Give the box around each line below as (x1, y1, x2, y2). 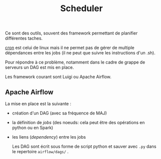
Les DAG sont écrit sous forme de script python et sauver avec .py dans (12, 143, 157, 149)
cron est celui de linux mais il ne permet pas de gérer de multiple (5, 45, 135, 51)
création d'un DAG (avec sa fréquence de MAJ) (12, 110, 107, 116)
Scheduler (60, 3, 103, 14)
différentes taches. (5, 35, 43, 41)
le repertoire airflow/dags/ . (12, 149, 69, 154)
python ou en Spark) (12, 125, 53, 130)
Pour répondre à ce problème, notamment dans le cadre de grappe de (5, 59, 145, 65)
